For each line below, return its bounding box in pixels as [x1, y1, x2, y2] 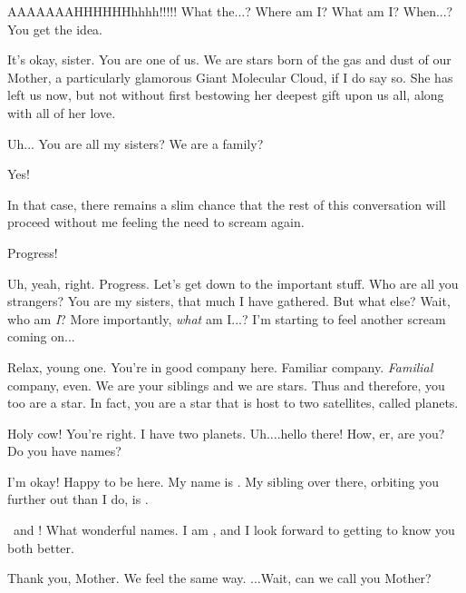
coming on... [7, 327, 75, 346]
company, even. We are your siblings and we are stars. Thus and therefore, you [7, 375, 445, 394]
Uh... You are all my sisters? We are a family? [7, 133, 264, 153]
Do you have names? [7, 441, 121, 460]
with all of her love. [7, 103, 116, 122]
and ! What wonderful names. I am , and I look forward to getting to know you [13, 520, 455, 539]
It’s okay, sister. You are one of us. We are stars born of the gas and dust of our [7, 50, 451, 69]
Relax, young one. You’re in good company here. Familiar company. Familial [7, 357, 433, 376]
